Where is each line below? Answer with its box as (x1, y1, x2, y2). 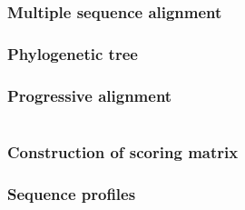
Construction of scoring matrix (7, 140, 239, 163)
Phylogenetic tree (7, 43, 138, 65)
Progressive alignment (7, 84, 172, 106)
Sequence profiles (7, 182, 136, 205)
